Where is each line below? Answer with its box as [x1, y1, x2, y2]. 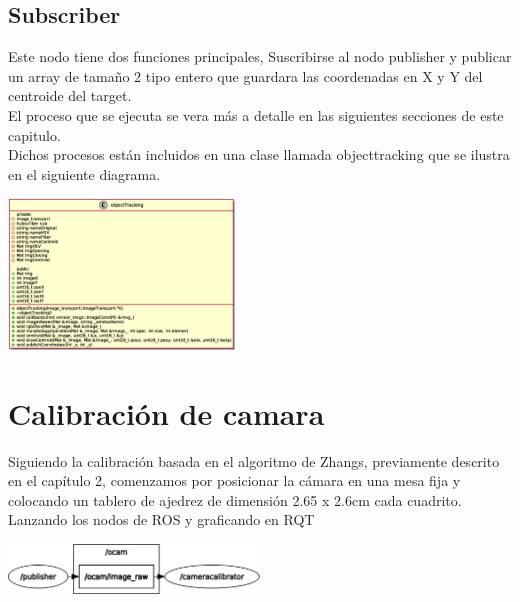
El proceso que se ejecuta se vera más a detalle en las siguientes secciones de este [8, 104, 504, 125]
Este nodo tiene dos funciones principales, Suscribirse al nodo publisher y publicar [8, 46, 512, 67]
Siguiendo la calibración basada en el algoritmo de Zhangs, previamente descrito [8, 450, 500, 471]
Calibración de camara [8, 392, 325, 433]
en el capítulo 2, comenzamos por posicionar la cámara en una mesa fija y [8, 470, 461, 491]
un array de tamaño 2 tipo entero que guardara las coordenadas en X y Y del [8, 65, 483, 86]
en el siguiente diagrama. [8, 163, 161, 184]
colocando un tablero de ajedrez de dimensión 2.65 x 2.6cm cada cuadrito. [8, 489, 462, 510]
